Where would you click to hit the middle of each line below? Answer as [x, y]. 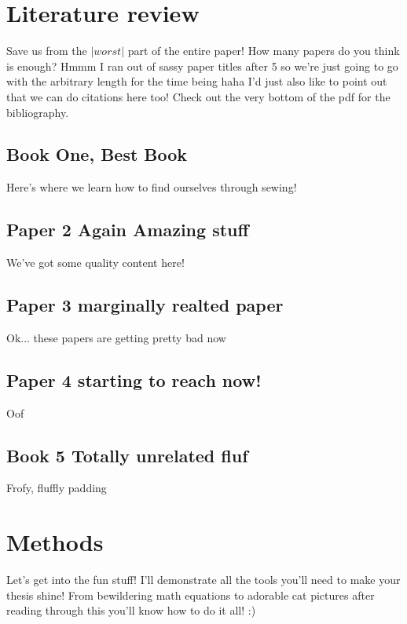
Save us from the [47, 51]
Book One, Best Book [97, 154]
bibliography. [38, 112]
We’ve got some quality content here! [95, 263]
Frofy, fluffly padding [57, 488]
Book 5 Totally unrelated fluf [127, 455]
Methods [55, 542]
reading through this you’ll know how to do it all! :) [131, 610]
